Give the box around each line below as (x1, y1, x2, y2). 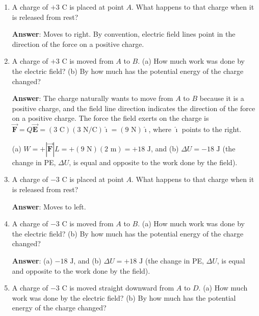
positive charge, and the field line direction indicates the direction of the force (12, 102, 255, 113)
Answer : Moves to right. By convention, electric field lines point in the (12, 29, 236, 39)
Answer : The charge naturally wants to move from (12, 93, 173, 103)
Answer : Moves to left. (12, 201, 86, 212)
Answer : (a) (12, 255, 53, 266)
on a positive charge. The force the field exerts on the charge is (12, 113, 209, 123)
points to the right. (182, 124, 242, 135)
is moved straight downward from (69, 282, 174, 293)
